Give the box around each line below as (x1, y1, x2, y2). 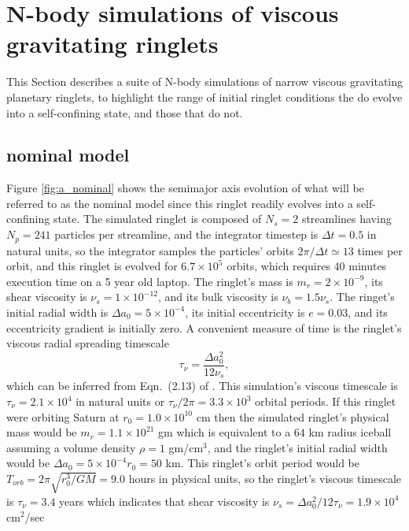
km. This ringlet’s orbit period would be (165, 455, 360, 471)
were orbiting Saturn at (6, 408, 120, 425)
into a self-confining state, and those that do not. (6, 104, 243, 121)
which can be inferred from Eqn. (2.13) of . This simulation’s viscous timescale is (6, 377, 398, 394)
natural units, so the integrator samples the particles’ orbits (6, 242, 294, 258)
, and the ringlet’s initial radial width (207, 439, 388, 455)
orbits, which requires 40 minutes (227, 258, 387, 274)
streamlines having (301, 210, 392, 227)
